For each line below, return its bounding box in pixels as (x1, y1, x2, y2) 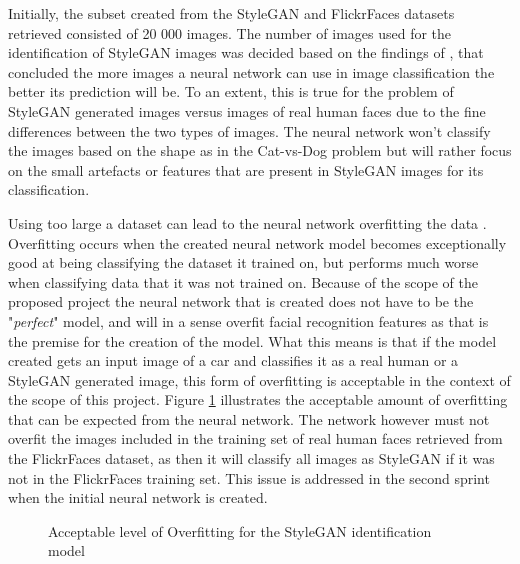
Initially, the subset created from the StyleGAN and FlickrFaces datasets (8, 3, 455, 23)
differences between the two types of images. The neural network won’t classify (8, 120, 491, 141)
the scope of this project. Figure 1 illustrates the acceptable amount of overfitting (8, 389, 508, 410)
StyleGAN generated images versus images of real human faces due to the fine (8, 100, 486, 121)
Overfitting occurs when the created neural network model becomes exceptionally (8, 232, 507, 253)
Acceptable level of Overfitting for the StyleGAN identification (48, 520, 432, 541)
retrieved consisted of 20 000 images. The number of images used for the (8, 22, 452, 43)
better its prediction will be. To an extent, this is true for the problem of (8, 81, 454, 102)
